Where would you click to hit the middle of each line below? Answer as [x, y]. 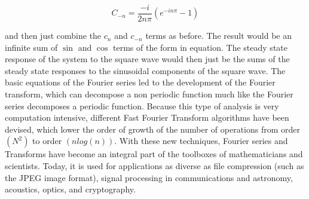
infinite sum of [31, 47]
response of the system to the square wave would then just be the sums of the [147, 59]
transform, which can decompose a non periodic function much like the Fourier [149, 94]
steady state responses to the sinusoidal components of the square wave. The [145, 70]
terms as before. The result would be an [218, 36]
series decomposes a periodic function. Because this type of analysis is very [142, 105]
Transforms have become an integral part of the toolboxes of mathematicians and [154, 154]
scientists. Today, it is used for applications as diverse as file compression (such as [154, 166]
